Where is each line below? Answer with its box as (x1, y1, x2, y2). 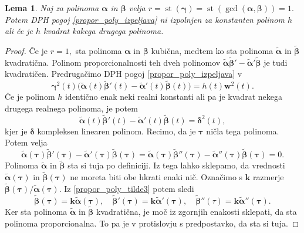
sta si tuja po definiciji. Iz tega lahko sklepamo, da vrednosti (67, 159, 285, 171)
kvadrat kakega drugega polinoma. (43, 25, 164, 37)
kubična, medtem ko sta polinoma (151, 45, 273, 56)
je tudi (264, 56, 288, 68)
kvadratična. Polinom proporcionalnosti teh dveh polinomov (5, 56, 221, 68)
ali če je (5, 25, 33, 37)
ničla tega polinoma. (206, 124, 279, 137)
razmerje (252, 171, 284, 183)
